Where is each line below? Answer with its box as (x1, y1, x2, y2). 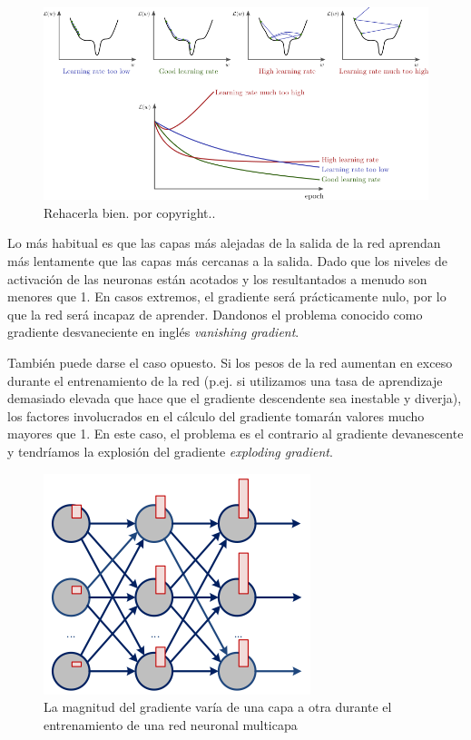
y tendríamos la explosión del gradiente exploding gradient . (7, 441, 333, 460)
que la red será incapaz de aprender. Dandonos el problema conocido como (7, 304, 423, 323)
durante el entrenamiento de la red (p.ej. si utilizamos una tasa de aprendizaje (7, 370, 443, 390)
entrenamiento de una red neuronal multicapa (44, 715, 298, 734)
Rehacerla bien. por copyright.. (44, 202, 216, 222)
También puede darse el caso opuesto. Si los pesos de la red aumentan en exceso (7, 353, 453, 371)
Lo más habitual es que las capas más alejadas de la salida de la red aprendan (7, 233, 441, 252)
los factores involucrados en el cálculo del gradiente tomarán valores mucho (7, 406, 425, 425)
